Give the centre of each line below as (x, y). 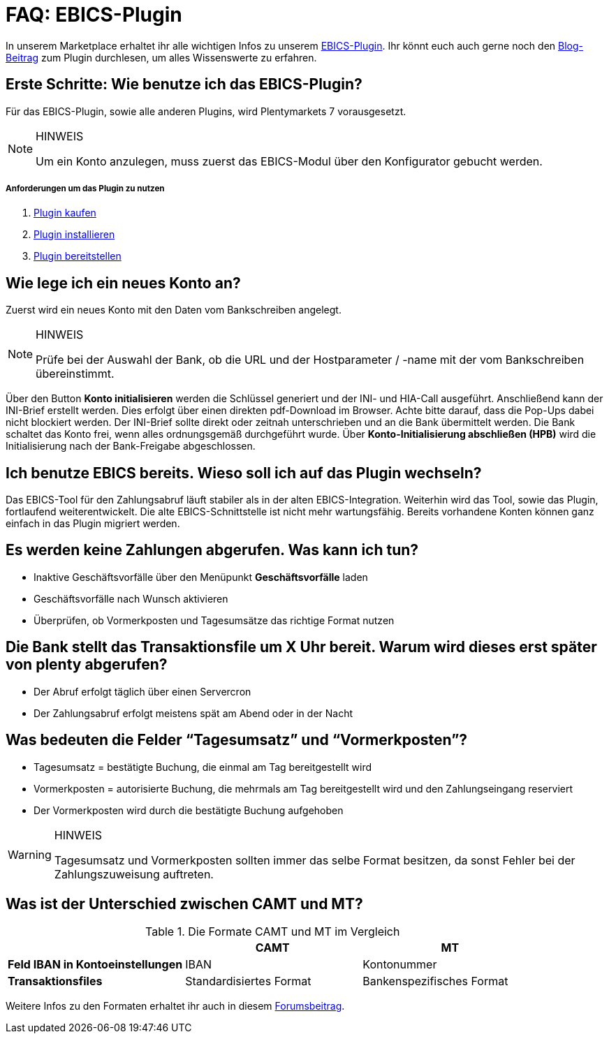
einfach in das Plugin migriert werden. (93, 524)
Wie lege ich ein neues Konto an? (123, 283)
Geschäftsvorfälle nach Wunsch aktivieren (131, 598)
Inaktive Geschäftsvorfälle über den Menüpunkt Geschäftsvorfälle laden (201, 577)
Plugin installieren (74, 235)
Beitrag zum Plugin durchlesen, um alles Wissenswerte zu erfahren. (161, 57)
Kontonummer (400, 965)
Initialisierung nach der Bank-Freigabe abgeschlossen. (131, 446)
